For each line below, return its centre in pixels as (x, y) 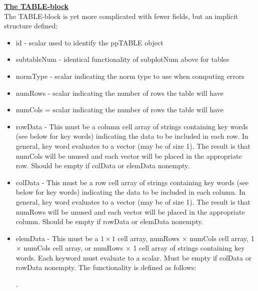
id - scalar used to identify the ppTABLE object (89, 42)
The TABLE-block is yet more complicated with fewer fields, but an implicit (121, 16)
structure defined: (31, 26)
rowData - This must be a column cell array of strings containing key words (132, 126)
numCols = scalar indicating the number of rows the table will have (120, 110)
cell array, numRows (149, 238)
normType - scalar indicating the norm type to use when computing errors (130, 76)
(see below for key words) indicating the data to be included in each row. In (132, 136)
